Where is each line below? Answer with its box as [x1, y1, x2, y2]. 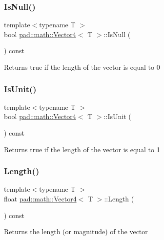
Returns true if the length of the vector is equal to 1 [4, 144, 160, 154]
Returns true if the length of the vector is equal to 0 [4, 62, 160, 72]
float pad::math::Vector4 [4, 194, 77, 203]
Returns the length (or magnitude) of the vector [4, 226, 148, 237]
